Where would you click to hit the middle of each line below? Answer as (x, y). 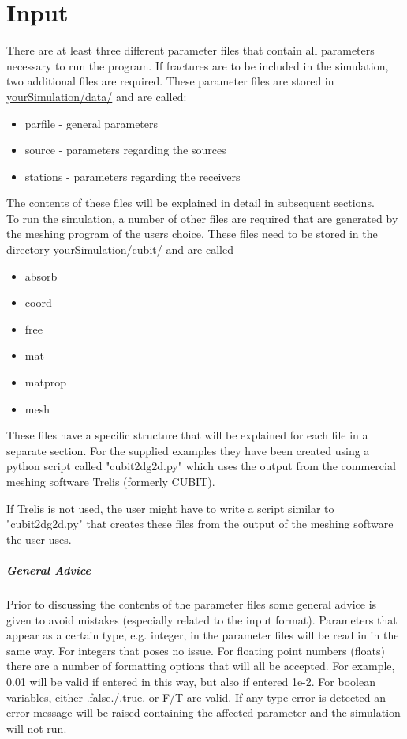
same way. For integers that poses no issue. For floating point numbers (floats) (196, 650)
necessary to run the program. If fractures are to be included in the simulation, (198, 65)
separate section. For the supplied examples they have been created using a (188, 450)
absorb (41, 275)
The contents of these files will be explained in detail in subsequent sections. (190, 203)
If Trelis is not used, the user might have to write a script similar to (170, 508)
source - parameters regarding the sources (125, 150)
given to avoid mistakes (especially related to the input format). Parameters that (202, 619)
